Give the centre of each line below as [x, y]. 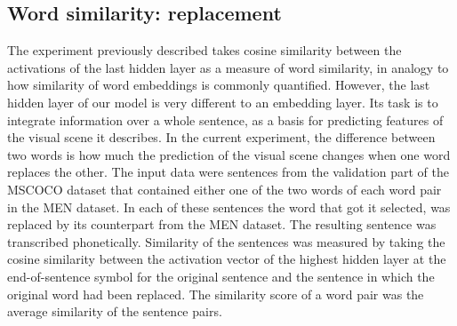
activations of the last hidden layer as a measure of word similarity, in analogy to [228, 67]
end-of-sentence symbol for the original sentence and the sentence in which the [221, 276]
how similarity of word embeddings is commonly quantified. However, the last [219, 85]
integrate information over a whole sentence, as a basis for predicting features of [225, 119]
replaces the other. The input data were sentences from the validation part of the [228, 172]
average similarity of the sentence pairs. [115, 311]
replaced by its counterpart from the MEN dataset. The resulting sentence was [222, 224]
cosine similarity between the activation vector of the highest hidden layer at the [227, 259]
